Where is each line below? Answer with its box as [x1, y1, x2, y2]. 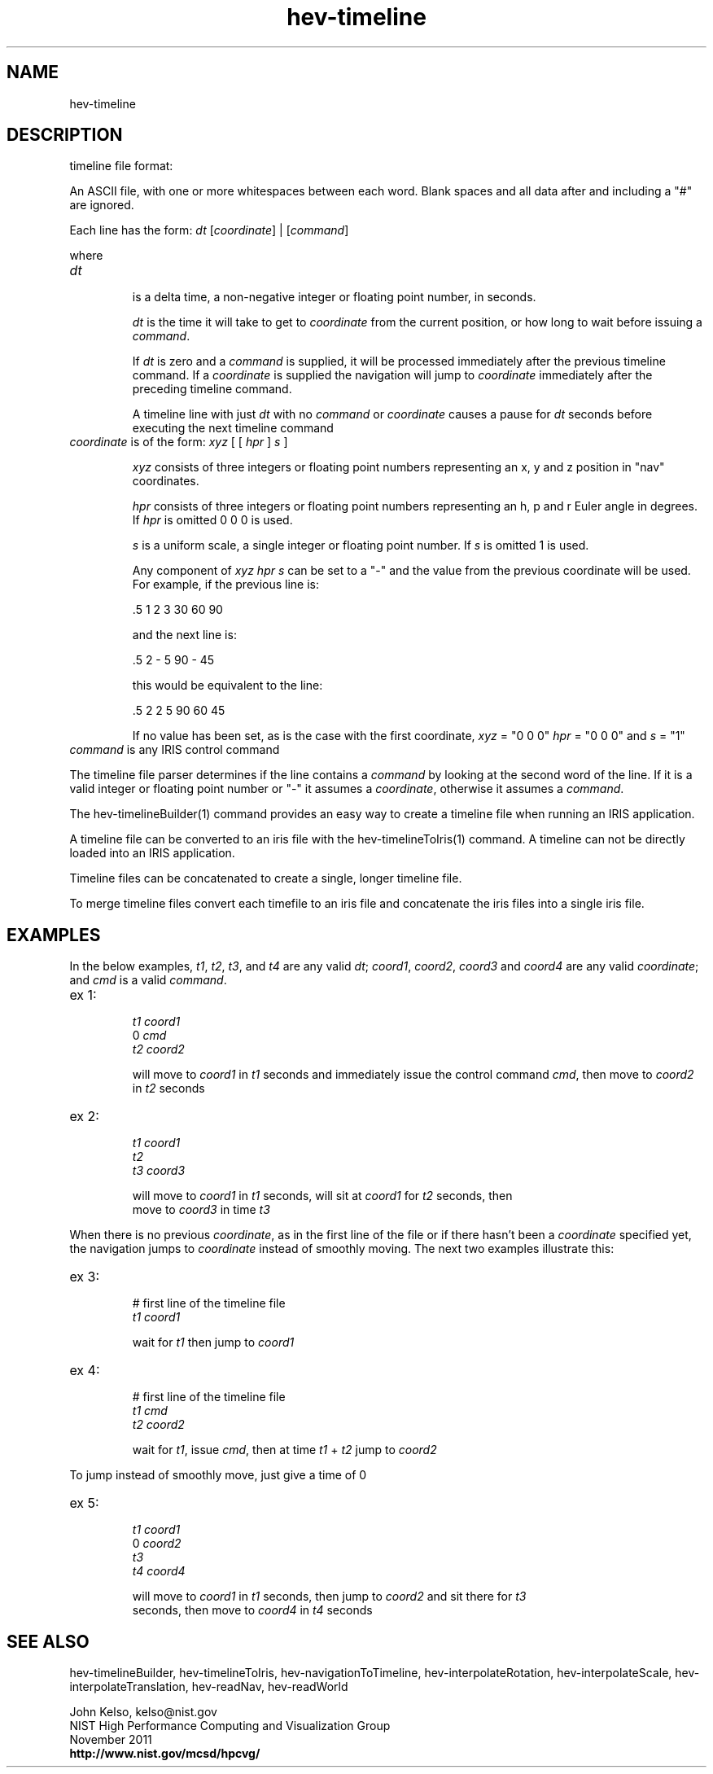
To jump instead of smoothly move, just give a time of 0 [69, 1468, 367, 1483]
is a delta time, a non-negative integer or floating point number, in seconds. [132, 290, 536, 304]
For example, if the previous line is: [132, 577, 320, 592]
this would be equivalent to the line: [132, 678, 323, 693]
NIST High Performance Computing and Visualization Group [69, 1719, 391, 1733]
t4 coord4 [132, 1564, 186, 1579]
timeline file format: [69, 159, 173, 173]
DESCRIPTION [7, 125, 123, 146]
